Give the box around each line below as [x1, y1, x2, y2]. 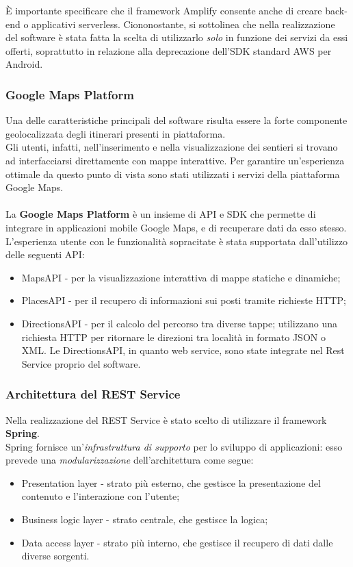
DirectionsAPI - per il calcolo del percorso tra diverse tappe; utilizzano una [21, 316, 338, 330]
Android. [5, 57, 43, 71]
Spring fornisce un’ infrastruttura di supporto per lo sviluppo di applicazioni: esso [5, 439, 343, 453]
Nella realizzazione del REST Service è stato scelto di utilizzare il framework [5, 412, 327, 427]
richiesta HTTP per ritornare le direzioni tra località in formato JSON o [21, 329, 326, 344]
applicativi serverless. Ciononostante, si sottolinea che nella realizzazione [31, 16, 335, 31]
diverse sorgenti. [21, 549, 90, 563]
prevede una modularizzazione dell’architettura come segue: [5, 453, 254, 467]
